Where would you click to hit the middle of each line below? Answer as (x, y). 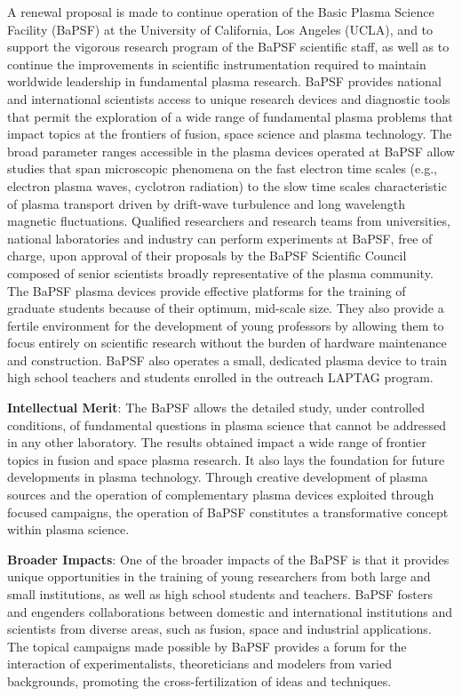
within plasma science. (68, 529)
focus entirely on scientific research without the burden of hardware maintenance (227, 343)
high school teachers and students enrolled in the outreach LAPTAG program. (220, 377)
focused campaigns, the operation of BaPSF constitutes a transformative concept (228, 512)
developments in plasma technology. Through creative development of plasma (218, 477)
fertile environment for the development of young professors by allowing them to (226, 325)
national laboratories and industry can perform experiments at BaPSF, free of (220, 238)
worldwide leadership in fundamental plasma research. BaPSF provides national (224, 81)
